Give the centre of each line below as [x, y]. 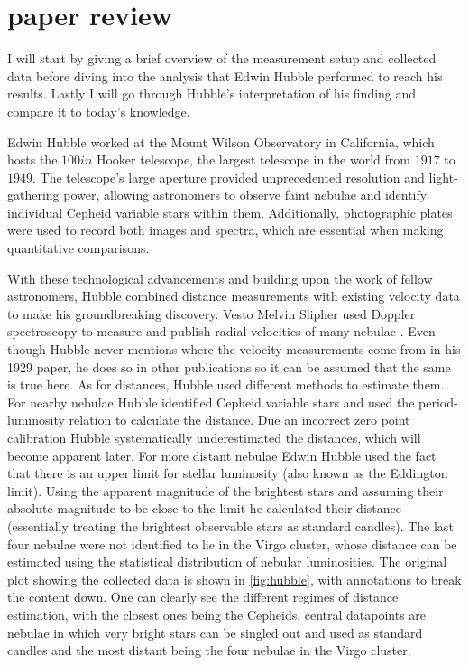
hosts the [32, 159]
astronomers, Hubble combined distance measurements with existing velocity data [234, 296]
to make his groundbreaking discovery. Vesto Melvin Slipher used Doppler [212, 313]
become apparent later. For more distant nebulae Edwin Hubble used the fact [222, 455]
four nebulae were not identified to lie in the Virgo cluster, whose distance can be [232, 543]
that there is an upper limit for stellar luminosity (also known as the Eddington [228, 473]
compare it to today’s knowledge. [99, 111]
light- [443, 177]
